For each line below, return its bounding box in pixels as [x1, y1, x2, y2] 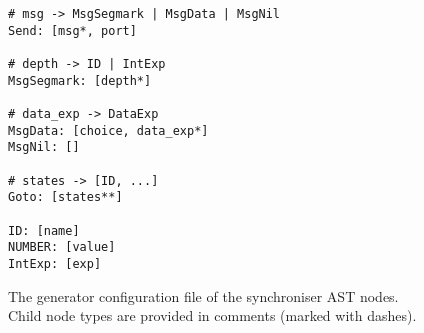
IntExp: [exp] [8, 256, 102, 271]
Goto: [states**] [8, 190, 123, 205]
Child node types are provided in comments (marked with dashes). [8, 305, 417, 326]
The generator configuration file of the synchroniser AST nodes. [8, 285, 399, 306]
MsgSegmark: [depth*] [8, 73, 152, 88]
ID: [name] [8, 223, 80, 238]
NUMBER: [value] [8, 240, 116, 255]
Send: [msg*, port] [8, 23, 137, 38]
